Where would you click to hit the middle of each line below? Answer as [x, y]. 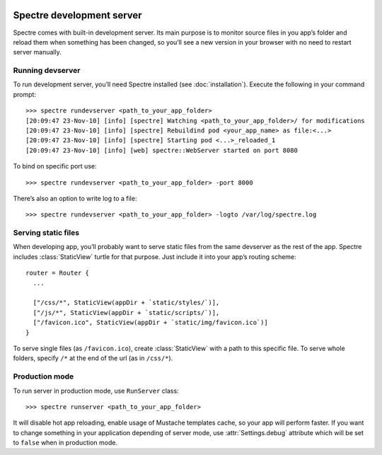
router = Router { [58, 273]
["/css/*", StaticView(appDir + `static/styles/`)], [126, 303]
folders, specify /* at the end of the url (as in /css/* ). [93, 358]
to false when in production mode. [65, 443]
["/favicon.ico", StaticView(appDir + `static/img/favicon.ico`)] [150, 323]
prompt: [25, 94]
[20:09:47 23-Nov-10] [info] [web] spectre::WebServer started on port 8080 [162, 150]
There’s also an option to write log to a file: [75, 198]
